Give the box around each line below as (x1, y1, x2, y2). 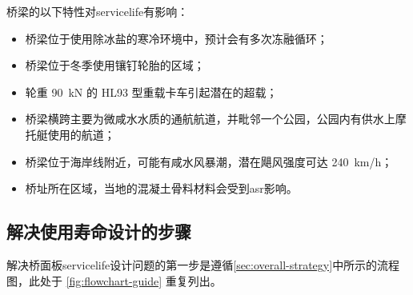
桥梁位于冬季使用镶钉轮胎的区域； (25, 57, 205, 74)
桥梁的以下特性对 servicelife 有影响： (6, 3, 189, 19)
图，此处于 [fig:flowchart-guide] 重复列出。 (6, 272, 222, 289)
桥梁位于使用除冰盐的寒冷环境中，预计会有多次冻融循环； (25, 30, 328, 46)
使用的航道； (47, 126, 115, 142)
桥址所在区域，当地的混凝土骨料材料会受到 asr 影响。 (25, 180, 298, 197)
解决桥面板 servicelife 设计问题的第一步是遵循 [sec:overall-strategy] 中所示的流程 (6, 256, 400, 273)
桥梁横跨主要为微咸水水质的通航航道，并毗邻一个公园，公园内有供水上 (25, 110, 395, 127)
